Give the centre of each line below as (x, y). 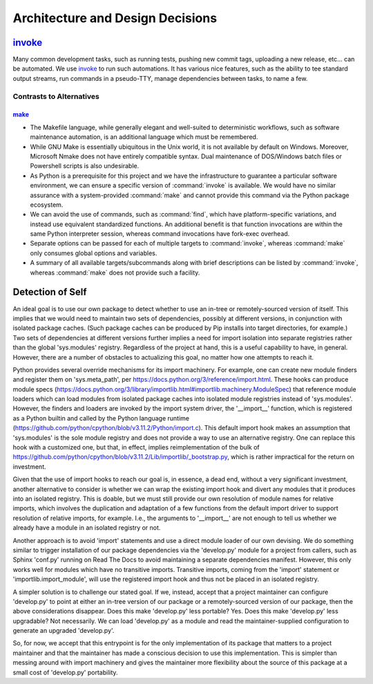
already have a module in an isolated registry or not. (87, 528)
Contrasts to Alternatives (56, 96)
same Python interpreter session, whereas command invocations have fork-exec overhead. (160, 234)
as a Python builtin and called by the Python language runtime (101, 418)
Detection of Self (50, 292)
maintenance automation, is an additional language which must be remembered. (144, 137)
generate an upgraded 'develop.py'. (64, 631)
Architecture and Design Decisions (115, 18)
